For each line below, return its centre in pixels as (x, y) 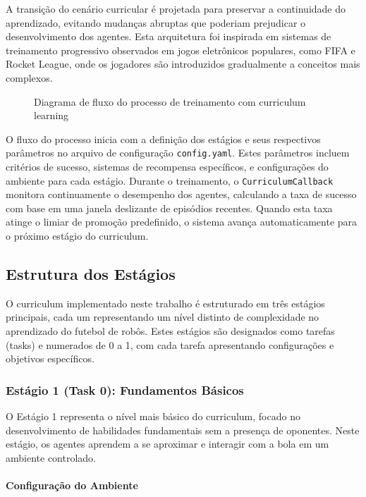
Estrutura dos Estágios (91, 274)
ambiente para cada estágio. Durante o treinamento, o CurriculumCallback (170, 180)
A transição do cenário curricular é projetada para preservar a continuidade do (176, 8)
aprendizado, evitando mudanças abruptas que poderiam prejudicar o (156, 22)
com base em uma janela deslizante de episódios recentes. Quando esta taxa (169, 208)
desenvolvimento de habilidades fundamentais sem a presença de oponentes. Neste (183, 430)
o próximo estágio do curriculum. (77, 236)
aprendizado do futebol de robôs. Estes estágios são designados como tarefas (170, 331)
